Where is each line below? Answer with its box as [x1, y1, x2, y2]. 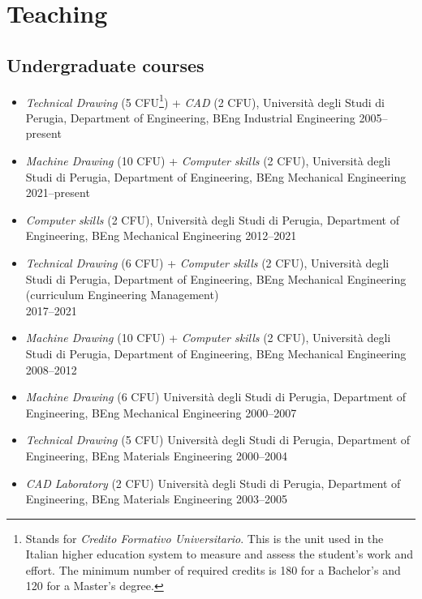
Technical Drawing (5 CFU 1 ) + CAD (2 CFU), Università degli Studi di [25, 91, 385, 110]
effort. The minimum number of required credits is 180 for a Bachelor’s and [25, 561, 401, 578]
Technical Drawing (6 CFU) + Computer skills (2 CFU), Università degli [25, 254, 390, 271]
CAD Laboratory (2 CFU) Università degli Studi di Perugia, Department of [25, 474, 401, 491]
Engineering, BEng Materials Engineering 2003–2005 [25, 490, 288, 507]
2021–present [25, 184, 90, 201]
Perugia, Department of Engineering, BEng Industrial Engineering [25, 109, 355, 126]
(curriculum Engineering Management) [25, 286, 219, 303]
